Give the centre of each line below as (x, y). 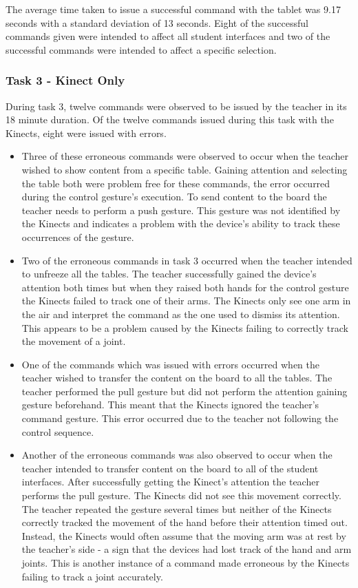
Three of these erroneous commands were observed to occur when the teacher (185, 156)
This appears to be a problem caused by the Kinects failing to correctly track (185, 327)
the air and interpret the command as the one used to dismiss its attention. (181, 314)
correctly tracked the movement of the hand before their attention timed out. (185, 522)
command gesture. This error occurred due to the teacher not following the (180, 418)
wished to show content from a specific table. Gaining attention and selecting (185, 169)
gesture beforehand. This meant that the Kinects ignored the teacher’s (170, 405)
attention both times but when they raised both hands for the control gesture (185, 287)
